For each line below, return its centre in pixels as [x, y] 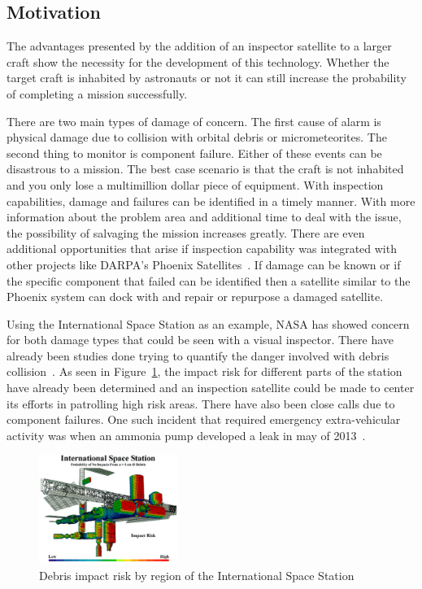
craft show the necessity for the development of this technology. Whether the [198, 61]
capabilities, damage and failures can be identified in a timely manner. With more [211, 201]
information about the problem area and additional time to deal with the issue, [204, 217]
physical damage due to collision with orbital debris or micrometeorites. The [197, 137]
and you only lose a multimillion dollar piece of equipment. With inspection [195, 184]
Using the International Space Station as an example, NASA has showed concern [208, 323]
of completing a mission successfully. [97, 93]
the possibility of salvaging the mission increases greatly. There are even [186, 232]
